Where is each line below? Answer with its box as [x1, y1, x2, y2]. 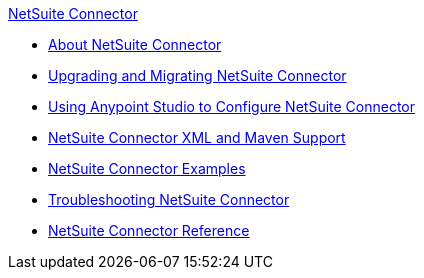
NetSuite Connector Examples [48, 160, 246, 177]
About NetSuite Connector [48, 36, 222, 53]
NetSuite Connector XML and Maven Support [48, 129, 346, 146]
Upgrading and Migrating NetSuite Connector [48, 67, 347, 84]
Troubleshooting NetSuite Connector [48, 191, 290, 208]
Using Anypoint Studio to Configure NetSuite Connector [48, 98, 416, 115]
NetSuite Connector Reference [48, 222, 250, 239]
